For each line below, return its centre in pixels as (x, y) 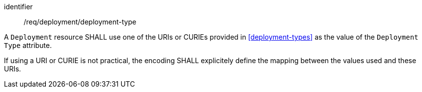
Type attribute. (28, 45)
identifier (18, 7)
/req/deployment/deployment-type (80, 22)
